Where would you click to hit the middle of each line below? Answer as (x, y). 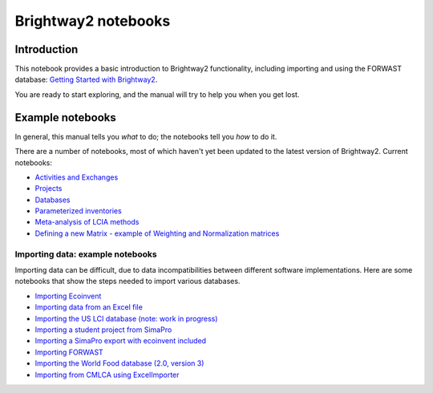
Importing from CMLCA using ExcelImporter (107, 375)
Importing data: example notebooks (86, 254)
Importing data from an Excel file (89, 307)
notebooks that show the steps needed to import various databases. (127, 282)
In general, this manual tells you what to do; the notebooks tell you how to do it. (146, 136)
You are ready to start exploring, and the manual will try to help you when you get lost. (157, 94)
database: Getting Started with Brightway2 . (86, 79)
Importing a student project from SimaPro (103, 330)
